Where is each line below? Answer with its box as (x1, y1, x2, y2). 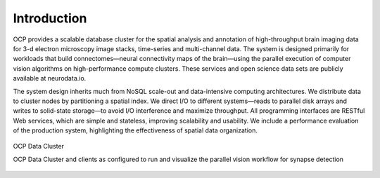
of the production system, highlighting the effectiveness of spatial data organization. (13, 126, 258, 135)
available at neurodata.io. (13, 74, 87, 83)
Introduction (13, 11, 87, 26)
